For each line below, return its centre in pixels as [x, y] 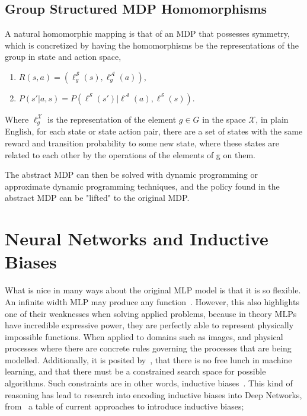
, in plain [272, 119]
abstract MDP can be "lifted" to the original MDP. [97, 198]
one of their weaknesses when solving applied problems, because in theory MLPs [151, 313]
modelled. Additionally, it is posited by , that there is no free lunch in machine [148, 359]
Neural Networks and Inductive [137, 239]
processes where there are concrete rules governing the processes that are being [148, 348]
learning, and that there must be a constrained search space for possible [135, 371]
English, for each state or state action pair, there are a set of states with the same [154, 131]
